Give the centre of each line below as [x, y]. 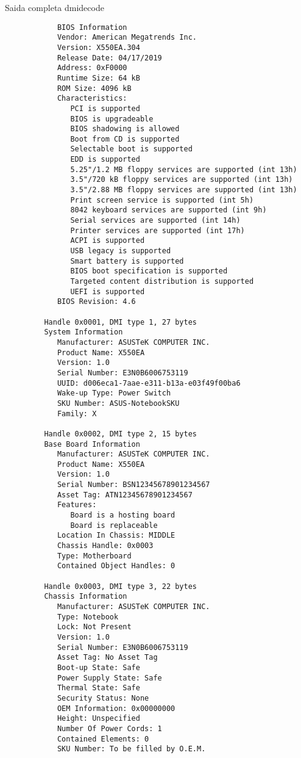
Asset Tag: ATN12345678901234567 [125, 495]
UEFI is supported [108, 291]
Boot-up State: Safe [98, 667]
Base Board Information [92, 444]
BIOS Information [92, 27]
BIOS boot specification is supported [149, 271]
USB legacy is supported [121, 251]
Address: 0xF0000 [92, 68]
